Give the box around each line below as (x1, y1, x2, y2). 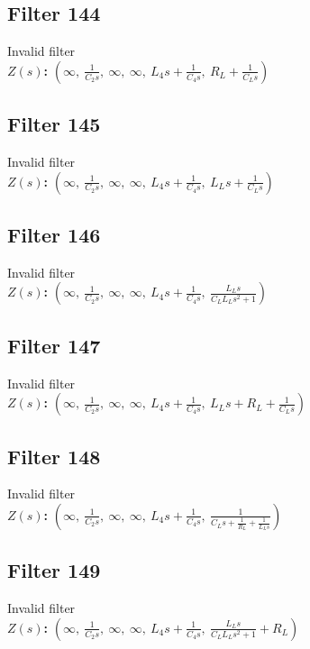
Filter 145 (7, 110, 101, 138)
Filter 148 (7, 442, 101, 470)
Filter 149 (7, 556, 101, 584)
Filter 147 (7, 331, 101, 359)
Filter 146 (7, 220, 101, 248)
